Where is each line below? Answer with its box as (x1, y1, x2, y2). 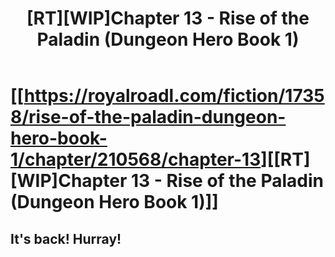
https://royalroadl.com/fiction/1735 (23, 85, 325, 107)
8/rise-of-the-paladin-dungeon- (10, 106, 287, 129)
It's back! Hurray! (10, 230, 122, 247)
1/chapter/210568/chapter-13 (10, 148, 262, 171)
